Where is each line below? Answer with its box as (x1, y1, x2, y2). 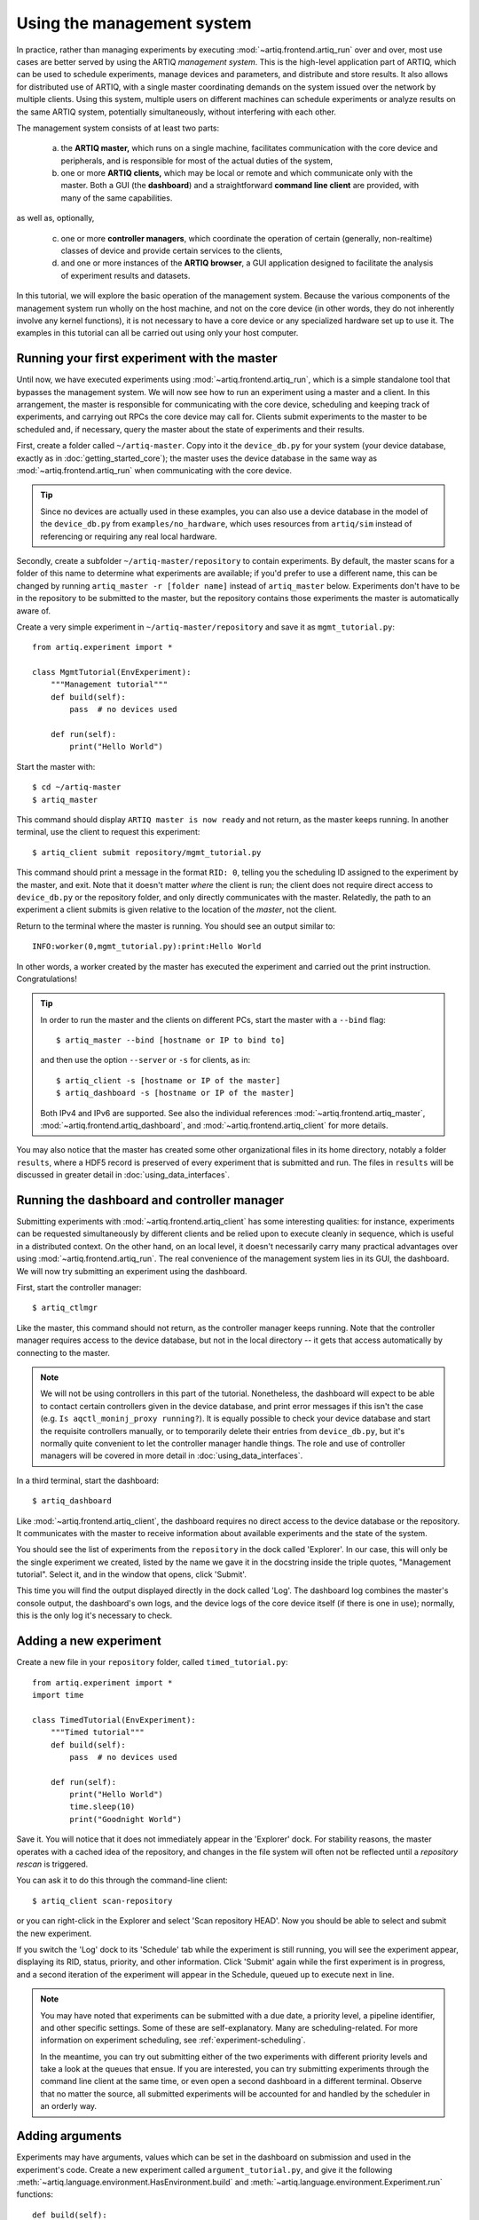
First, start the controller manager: (16, 1282, 142, 1293)
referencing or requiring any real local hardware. (40, 531, 217, 542)
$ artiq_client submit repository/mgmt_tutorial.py (32, 847, 262, 857)
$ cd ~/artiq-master (32, 782, 122, 792)
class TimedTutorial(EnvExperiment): (32, 1715, 197, 1724)
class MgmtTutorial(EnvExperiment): (32, 667, 192, 678)
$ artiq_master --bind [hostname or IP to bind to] (56, 1035, 286, 1045)
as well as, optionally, (16, 213, 95, 224)
